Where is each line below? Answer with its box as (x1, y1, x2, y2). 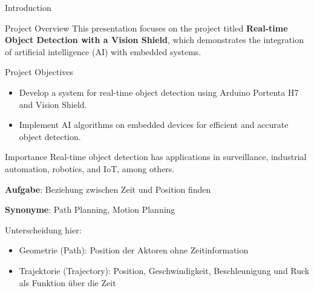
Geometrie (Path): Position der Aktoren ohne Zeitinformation (19, 244, 249, 256)
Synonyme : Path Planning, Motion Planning (5, 203, 175, 216)
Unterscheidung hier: (5, 223, 82, 236)
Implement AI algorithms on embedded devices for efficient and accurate (19, 118, 289, 131)
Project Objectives (5, 65, 74, 78)
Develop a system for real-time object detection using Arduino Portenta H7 (19, 85, 299, 98)
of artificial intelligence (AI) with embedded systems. (5, 45, 201, 58)
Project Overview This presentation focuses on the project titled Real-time (5, 21, 288, 34)
